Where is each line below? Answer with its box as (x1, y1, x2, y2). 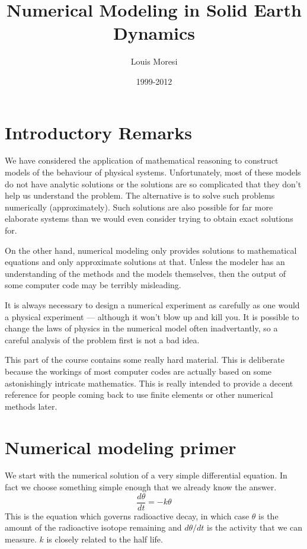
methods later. (5, 400, 57, 412)
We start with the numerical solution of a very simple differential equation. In (5, 469, 287, 481)
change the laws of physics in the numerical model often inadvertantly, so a (5, 322, 278, 334)
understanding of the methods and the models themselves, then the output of (5, 267, 286, 279)
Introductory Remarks (5, 120, 193, 144)
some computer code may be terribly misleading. (5, 279, 181, 291)
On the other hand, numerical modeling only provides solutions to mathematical (5, 244, 297, 256)
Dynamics (113, 21, 195, 45)
